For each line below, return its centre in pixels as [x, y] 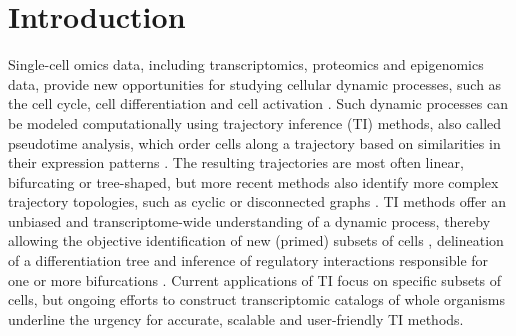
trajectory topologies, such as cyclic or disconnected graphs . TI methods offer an [257, 201]
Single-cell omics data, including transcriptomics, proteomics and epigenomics [246, 64]
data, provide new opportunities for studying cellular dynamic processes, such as [255, 83]
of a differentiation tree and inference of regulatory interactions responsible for [248, 260]
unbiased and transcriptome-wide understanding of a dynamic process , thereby [249, 220]
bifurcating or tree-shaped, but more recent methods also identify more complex [253, 181]
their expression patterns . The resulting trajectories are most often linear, [236, 162]
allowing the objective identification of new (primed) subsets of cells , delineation [256, 240]
